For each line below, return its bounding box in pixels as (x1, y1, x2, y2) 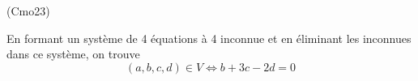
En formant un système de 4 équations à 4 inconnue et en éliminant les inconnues (6, 29, 412, 46)
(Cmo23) (6, 2, 50, 19)
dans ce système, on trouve (6, 45, 140, 62)
